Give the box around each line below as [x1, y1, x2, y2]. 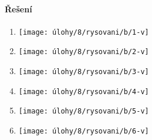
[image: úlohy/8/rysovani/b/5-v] [18, 107, 149, 116]
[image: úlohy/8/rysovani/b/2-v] [18, 48, 149, 56]
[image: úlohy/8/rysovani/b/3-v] [18, 68, 149, 76]
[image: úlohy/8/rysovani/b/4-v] [18, 87, 149, 96]
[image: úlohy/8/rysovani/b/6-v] [18, 127, 149, 136]
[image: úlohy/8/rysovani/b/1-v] [18, 28, 149, 36]
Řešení [5, 2, 32, 15]
